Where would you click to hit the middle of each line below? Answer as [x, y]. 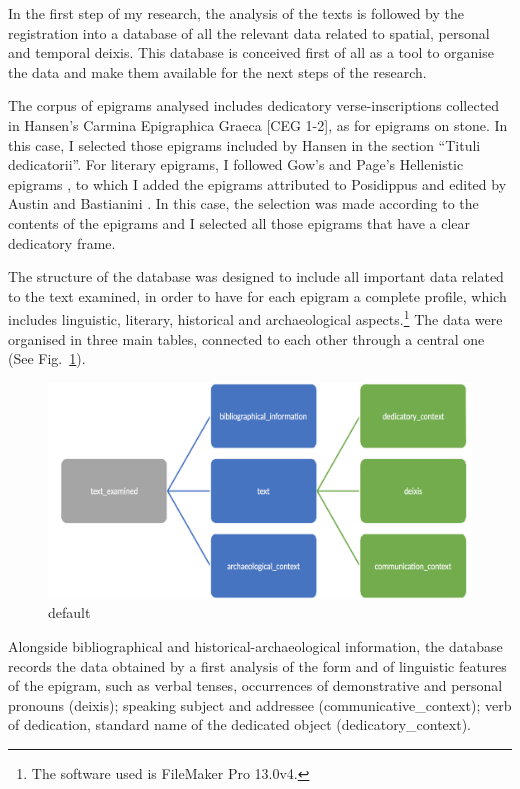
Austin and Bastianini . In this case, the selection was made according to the [243, 203]
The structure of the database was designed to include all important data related [256, 276]
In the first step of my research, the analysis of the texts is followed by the [236, 13]
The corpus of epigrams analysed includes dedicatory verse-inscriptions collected [254, 105]
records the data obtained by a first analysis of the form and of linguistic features [257, 665]
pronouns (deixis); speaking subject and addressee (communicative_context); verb [260, 704]
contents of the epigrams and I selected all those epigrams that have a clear [239, 222]
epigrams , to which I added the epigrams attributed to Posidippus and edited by [257, 183]
